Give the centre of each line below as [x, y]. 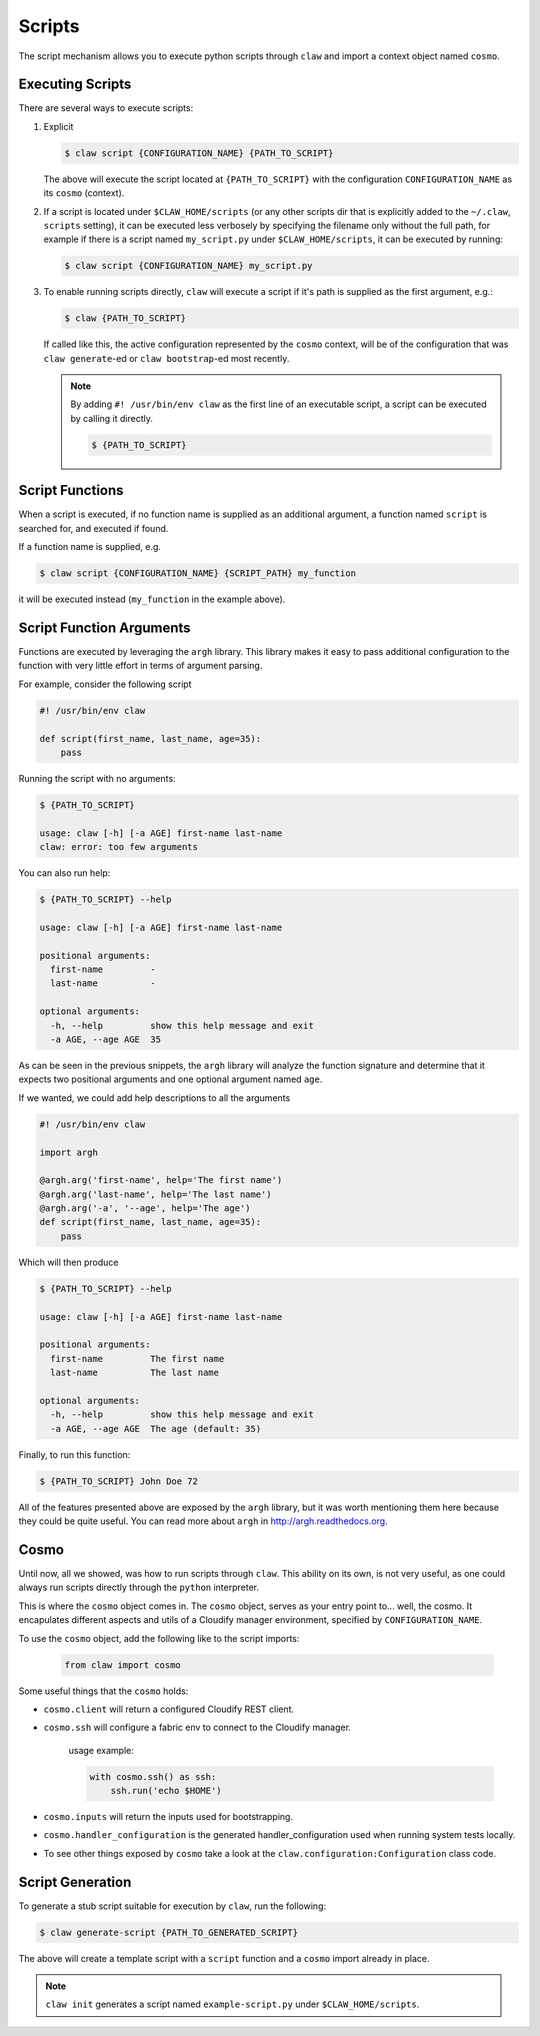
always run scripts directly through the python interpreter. [139, 1587]
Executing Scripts [75, 84]
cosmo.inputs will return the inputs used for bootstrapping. [168, 1817]
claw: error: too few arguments [119, 847]
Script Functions [71, 490]
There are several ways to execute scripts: [106, 108]
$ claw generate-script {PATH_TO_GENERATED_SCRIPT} [169, 1932]
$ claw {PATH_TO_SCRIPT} [125, 318]
